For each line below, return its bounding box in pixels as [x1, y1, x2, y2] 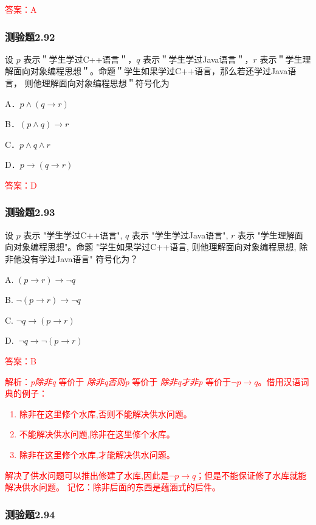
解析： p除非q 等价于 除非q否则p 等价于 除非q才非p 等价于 [5, 375, 232, 388]
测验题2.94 [5, 506, 55, 521]
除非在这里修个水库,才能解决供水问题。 [19, 448, 175, 461]
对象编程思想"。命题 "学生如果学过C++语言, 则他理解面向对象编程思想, [13, 240, 297, 253]
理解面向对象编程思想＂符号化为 [41, 77, 170, 89]
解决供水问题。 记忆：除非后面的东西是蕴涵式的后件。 [5, 481, 221, 493]
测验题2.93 [5, 204, 55, 220]
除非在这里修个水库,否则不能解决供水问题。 [19, 407, 192, 420]
